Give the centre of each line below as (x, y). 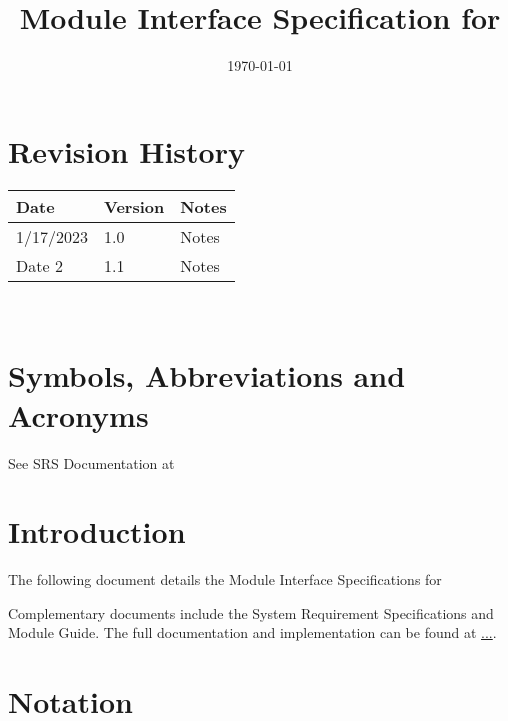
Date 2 (39, 265)
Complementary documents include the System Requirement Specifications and (251, 612)
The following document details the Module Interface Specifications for (225, 579)
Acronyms (78, 414)
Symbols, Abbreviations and (207, 375)
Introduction (97, 531)
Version (134, 206)
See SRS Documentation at (91, 462)
